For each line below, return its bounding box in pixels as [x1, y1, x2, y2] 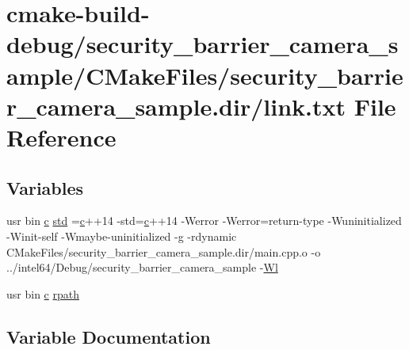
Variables [6, 175, 84, 200]
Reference [6, 120, 117, 153]
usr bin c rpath [6, 285, 79, 302]
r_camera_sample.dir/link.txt [6, 89, 346, 122]
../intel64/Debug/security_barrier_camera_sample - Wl [6, 259, 278, 276]
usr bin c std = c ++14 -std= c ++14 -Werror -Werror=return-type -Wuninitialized [6, 212, 402, 229]
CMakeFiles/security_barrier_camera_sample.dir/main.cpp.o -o [6, 243, 321, 260]
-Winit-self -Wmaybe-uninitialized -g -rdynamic [6, 227, 237, 244]
